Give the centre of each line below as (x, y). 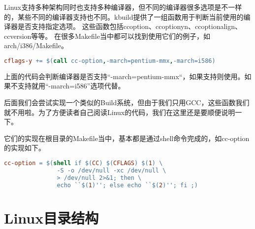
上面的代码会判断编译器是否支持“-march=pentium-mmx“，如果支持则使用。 (124, 76)
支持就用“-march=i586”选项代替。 (71, 86)
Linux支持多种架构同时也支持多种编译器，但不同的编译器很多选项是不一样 (123, 7)
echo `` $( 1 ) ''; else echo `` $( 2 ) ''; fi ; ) (127, 185)
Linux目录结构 (51, 217)
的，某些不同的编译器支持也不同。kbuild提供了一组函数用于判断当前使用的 (124, 16)
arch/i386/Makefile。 (36, 45)
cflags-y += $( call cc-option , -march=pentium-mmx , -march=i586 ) (110, 61)
